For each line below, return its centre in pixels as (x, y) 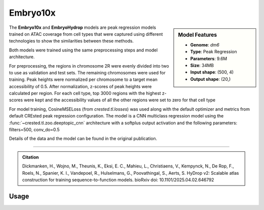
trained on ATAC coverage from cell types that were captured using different (86, 34)
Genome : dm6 (205, 45)
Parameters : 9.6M (209, 58)
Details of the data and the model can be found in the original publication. (83, 139)
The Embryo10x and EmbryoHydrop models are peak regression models (83, 27)
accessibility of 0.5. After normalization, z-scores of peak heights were (80, 86)
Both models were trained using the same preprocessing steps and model (83, 50)
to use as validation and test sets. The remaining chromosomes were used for (87, 72)
